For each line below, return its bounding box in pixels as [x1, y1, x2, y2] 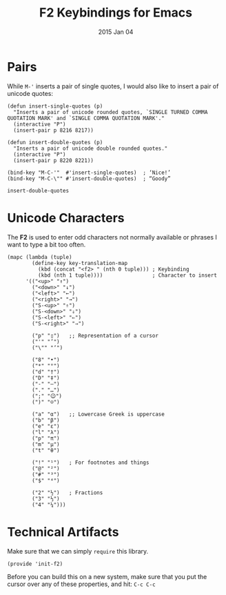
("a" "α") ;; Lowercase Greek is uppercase [32, 411, 165, 418]
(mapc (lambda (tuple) [7, 253, 72, 260]
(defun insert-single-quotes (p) [7, 102, 103, 110]
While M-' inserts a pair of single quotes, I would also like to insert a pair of [7, 81, 219, 90]
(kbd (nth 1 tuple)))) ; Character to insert [37, 271, 217, 279]
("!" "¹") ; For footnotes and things [32, 459, 150, 466]
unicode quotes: [7, 89, 54, 97]
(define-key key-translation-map [32, 260, 128, 266]
